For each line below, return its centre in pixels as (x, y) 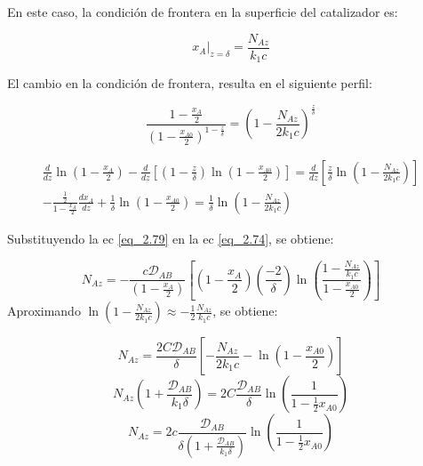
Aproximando (44, 311)
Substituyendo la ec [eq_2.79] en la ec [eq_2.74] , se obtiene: (171, 238)
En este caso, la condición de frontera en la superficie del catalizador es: (203, 12)
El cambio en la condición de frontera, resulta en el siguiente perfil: (190, 83)
